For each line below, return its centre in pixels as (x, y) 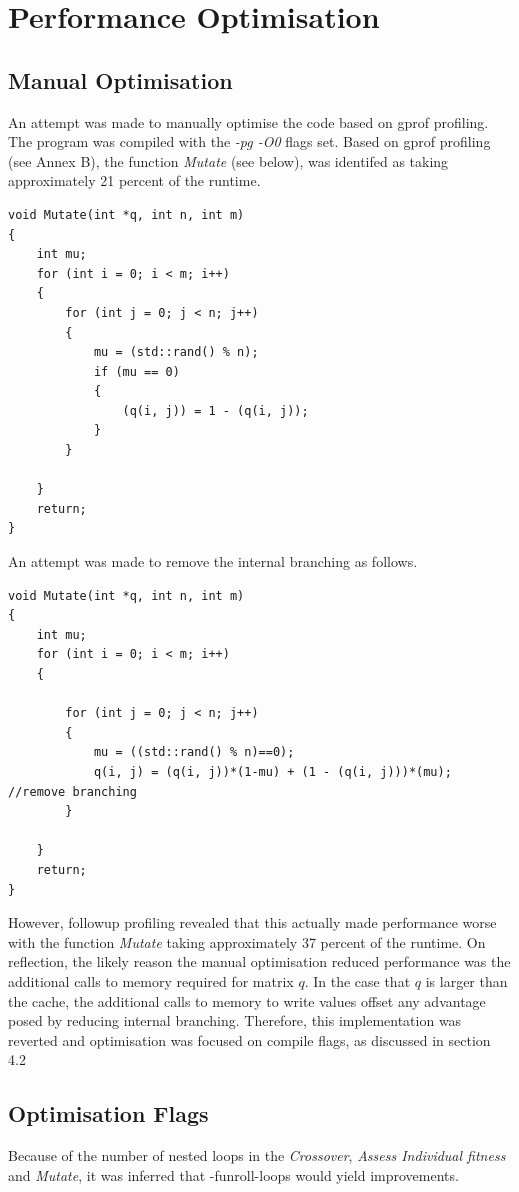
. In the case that (357, 980)
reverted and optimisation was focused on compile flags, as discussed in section (249, 1039)
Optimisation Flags (108, 1113)
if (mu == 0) (136, 371)
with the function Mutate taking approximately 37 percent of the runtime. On (247, 941)
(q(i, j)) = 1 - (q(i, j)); (215, 410)
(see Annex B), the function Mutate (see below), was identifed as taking (228, 160)
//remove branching (72, 791)
